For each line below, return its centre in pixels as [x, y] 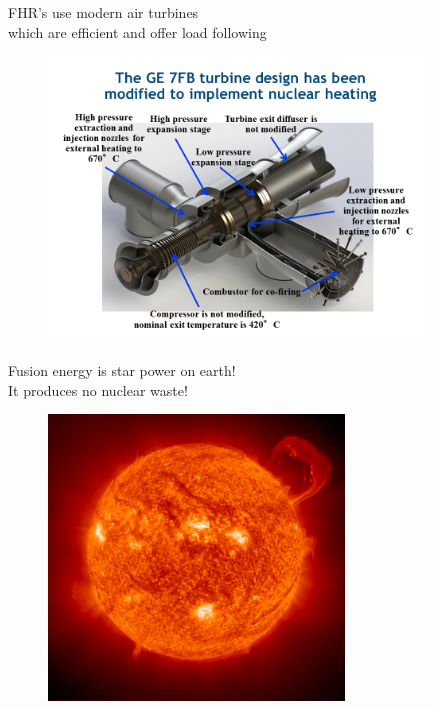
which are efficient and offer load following [137, 31]
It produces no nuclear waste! [98, 389]
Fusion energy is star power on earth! [122, 369]
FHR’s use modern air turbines [103, 12]
